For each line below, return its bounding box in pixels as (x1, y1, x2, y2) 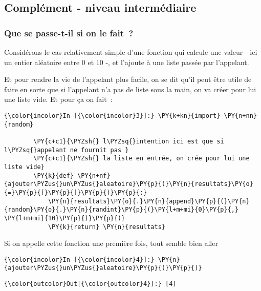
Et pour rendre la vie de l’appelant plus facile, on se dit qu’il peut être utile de (4, 74, 252, 85)
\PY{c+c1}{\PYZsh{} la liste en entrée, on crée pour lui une (33, 155, 250, 162)
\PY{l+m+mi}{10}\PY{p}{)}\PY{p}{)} (4, 214, 125, 222)
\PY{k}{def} (33, 172, 74, 179)
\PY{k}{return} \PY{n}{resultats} (48, 223, 165, 231)
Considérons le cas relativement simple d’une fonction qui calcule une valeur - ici (4, 47, 257, 57)
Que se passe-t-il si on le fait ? (4, 26, 134, 39)
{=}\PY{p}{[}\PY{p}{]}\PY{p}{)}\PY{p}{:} (4, 189, 147, 196)
